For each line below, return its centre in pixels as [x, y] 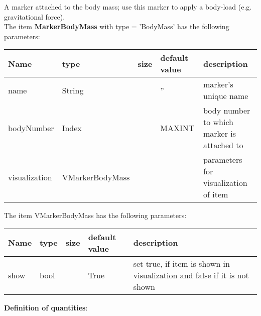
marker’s [218, 84]
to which [218, 122]
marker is [220, 134]
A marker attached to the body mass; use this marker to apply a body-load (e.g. [128, 7]
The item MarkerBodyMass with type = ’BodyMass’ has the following [117, 26]
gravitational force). [35, 16]
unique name [226, 96]
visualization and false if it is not [191, 275]
